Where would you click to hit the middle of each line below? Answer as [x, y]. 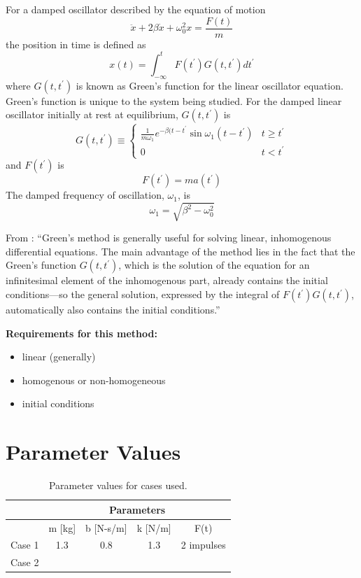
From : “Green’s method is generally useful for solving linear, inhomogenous [169, 238]
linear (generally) [59, 357]
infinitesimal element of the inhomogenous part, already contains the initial [167, 280]
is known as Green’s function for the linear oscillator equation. [210, 85]
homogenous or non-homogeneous [94, 380]
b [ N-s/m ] [106, 527]
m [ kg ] [62, 527]
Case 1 [25, 545]
